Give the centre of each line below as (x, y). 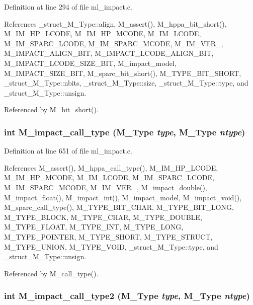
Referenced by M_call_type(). (51, 273)
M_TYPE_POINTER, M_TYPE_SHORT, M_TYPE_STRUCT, (108, 236)
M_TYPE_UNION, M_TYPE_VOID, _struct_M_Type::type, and (111, 246)
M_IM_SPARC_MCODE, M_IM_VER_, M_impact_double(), (106, 187)
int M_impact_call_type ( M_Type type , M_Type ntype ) (125, 132)
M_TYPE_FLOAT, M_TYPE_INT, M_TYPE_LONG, (94, 227)
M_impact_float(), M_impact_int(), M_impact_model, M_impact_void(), (123, 197)
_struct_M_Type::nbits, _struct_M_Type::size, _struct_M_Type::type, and (126, 83)
